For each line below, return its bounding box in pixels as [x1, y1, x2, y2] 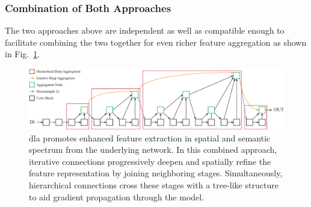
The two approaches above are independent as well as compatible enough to [5, 24, 285, 37]
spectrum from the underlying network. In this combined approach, [29, 143, 277, 156]
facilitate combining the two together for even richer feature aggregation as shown [5, 36, 307, 48]
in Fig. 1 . [5, 48, 40, 60]
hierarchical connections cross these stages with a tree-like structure [29, 179, 279, 191]
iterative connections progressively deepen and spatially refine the [29, 155, 271, 167]
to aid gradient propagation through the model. [29, 190, 205, 203]
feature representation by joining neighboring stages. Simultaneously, [29, 167, 283, 179]
